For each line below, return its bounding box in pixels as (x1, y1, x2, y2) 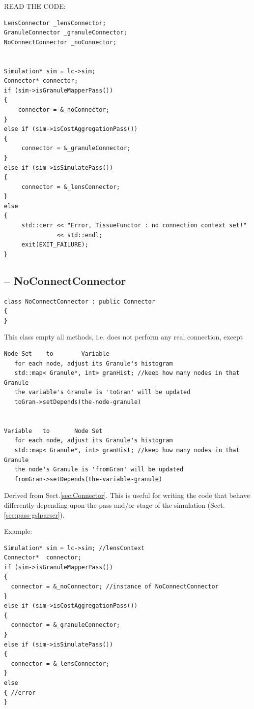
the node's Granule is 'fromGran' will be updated (14, 466, 184, 473)
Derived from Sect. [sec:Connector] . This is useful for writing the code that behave (4, 490, 250, 500)
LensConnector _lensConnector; (4, 19, 106, 27)
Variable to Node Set (4, 427, 103, 434)
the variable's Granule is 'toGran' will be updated (14, 389, 191, 396)
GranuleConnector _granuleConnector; (4, 29, 127, 36)
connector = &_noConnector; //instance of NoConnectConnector (11, 583, 219, 590)
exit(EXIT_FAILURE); (21, 241, 88, 248)
